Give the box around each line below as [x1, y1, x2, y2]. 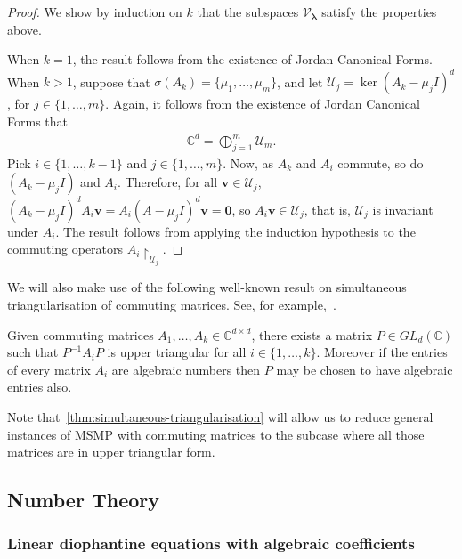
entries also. [7, 377, 72, 396]
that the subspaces [197, 3, 299, 20]
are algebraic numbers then [111, 360, 261, 378]
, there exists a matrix [251, 325, 373, 344]
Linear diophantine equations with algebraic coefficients [7, 532, 415, 555]
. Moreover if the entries [316, 343, 448, 361]
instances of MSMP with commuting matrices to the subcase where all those [7, 425, 425, 443]
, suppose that [72, 72, 150, 91]
